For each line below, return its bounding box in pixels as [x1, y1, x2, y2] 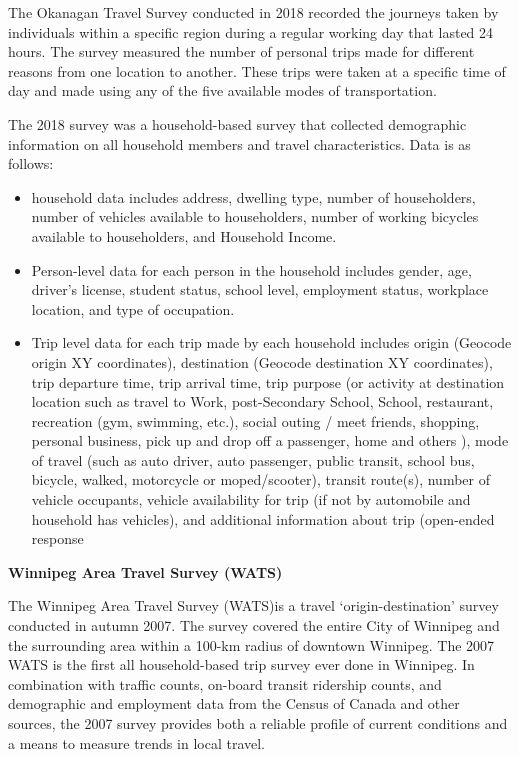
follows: [8, 153, 54, 174]
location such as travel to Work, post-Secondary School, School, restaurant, [31, 391, 494, 412]
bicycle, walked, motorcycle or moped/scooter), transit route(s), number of [31, 469, 490, 490]
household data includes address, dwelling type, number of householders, [31, 186, 476, 207]
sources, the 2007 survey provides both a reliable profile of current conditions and [8, 713, 508, 733]
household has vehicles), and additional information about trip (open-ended [31, 508, 495, 529]
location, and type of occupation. [31, 298, 235, 319]
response [31, 528, 84, 549]
